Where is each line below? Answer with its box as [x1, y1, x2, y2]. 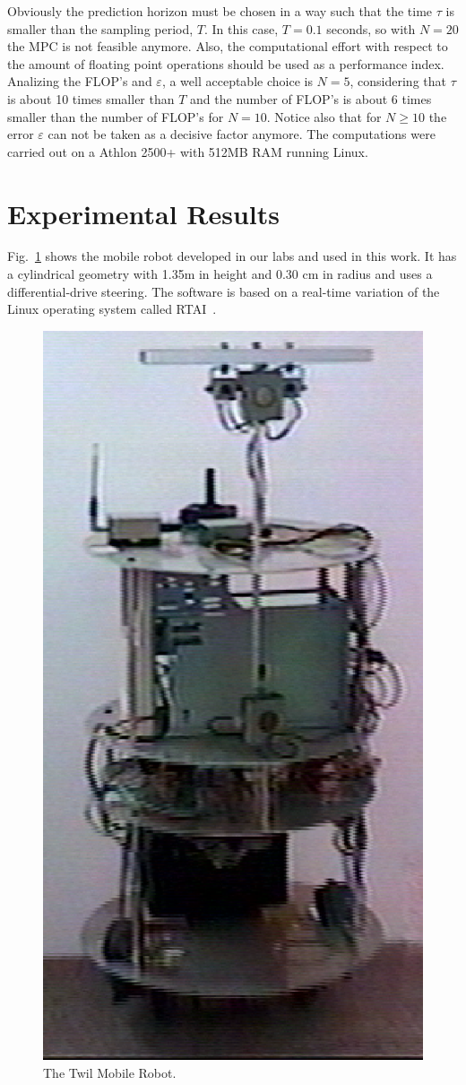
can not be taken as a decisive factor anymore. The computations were [47, 125, 436, 143]
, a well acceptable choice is [161, 72, 313, 91]
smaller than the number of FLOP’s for [7, 107, 224, 126]
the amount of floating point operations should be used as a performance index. [7, 54, 444, 73]
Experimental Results [7, 195, 280, 231]
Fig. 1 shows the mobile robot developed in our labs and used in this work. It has [7, 247, 457, 265]
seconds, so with [326, 19, 416, 38]
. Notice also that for [266, 107, 382, 126]
